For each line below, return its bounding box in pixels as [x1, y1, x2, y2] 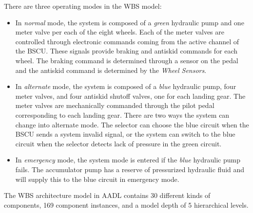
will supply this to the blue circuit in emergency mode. [15, 174, 179, 184]
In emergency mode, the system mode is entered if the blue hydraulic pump [15, 155, 240, 165]
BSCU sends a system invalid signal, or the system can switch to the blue [15, 129, 235, 139]
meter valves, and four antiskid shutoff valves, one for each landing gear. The [15, 90, 246, 101]
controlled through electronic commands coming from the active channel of [15, 36, 239, 46]
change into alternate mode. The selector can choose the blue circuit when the [15, 119, 249, 129]
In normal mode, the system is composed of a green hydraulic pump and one [15, 17, 244, 27]
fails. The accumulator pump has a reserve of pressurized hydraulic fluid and [15, 164, 245, 174]
